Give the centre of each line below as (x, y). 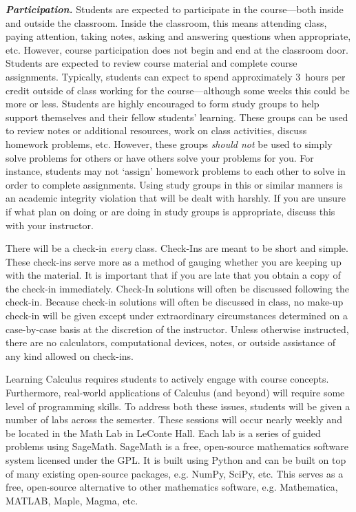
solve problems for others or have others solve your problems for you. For (160, 157)
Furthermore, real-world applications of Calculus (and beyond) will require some (175, 393)
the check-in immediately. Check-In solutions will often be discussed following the (177, 288)
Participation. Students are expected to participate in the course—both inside (175, 9)
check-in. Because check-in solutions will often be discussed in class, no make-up (175, 302)
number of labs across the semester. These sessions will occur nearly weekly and (174, 419)
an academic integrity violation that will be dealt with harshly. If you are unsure (176, 198)
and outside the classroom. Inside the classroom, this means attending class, (166, 22)
